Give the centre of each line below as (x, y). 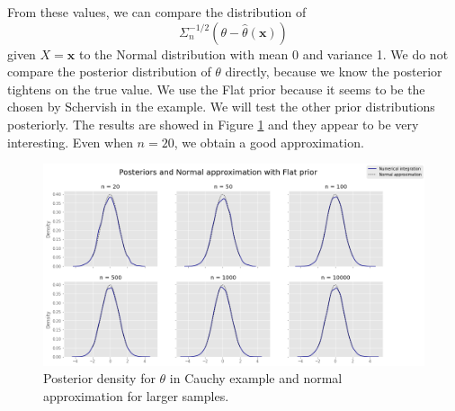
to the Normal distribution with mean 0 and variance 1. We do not (263, 54)
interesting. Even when (70, 142)
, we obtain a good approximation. (269, 142)
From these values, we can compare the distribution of (157, 12)
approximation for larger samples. (136, 396)
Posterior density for (99, 378)
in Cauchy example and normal (256, 378)
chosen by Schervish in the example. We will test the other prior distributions (221, 107)
